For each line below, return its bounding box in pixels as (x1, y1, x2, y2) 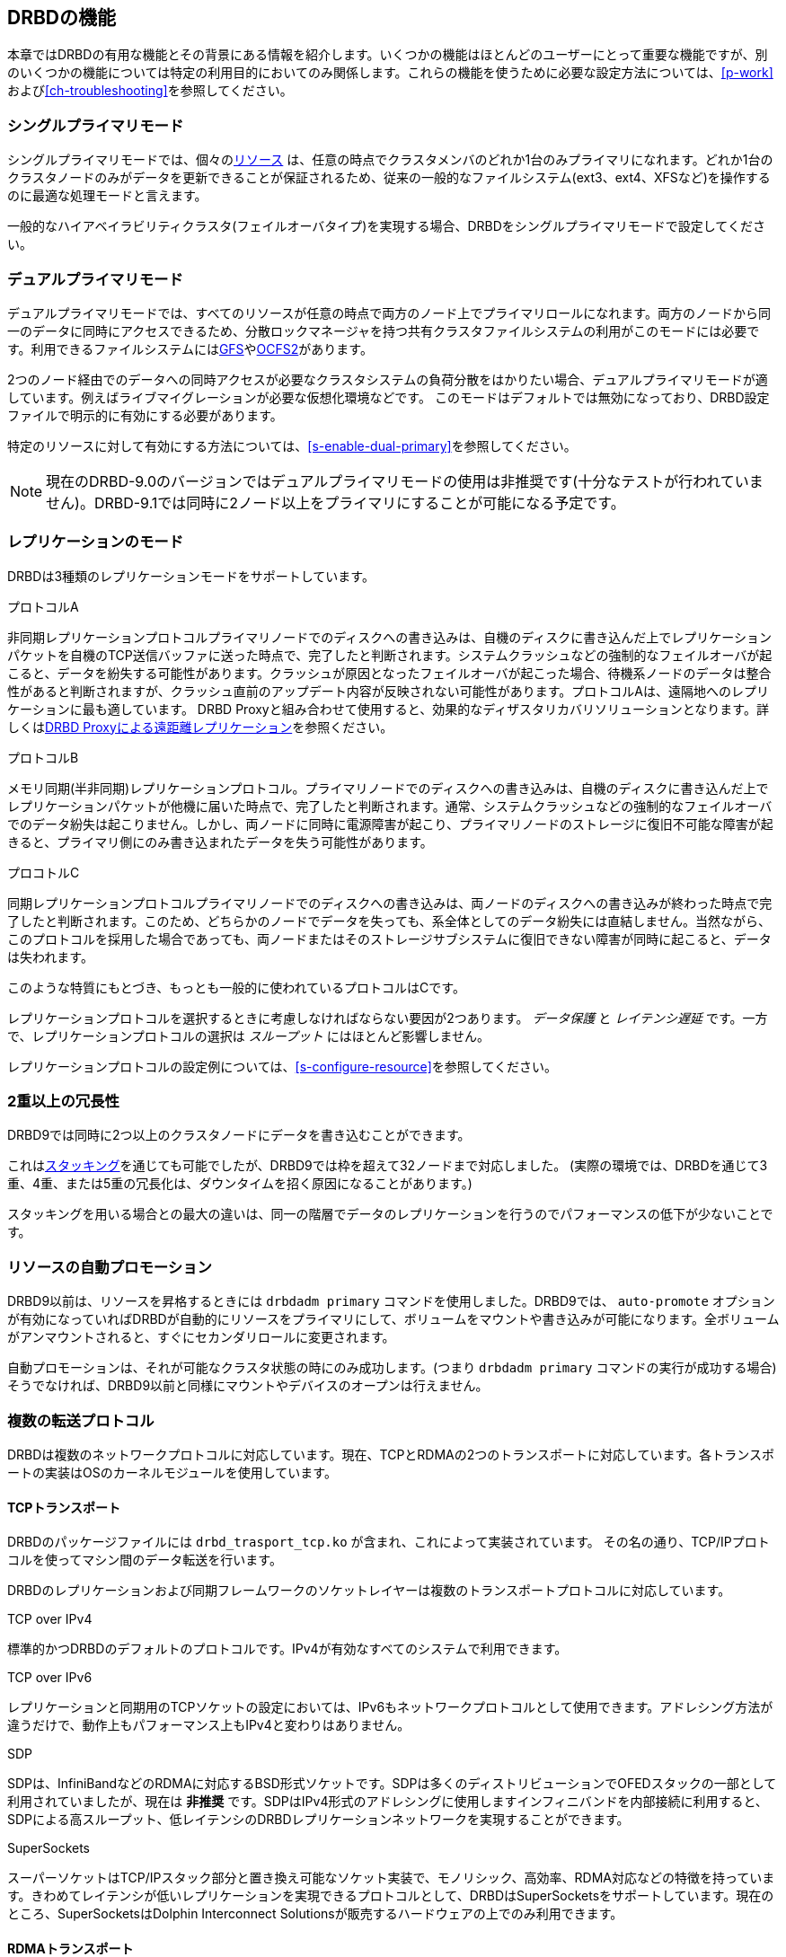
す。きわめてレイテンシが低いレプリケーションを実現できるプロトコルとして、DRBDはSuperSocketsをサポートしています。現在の (7, 1888, 774, 1904)
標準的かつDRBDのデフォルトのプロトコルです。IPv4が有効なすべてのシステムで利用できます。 (7, 1641, 568, 1657)
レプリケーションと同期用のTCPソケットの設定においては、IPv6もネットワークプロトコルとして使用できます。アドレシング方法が (7, 1699, 773, 1715)
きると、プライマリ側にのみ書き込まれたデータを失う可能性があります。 (7, 833, 433, 850)
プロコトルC (7, 864, 80, 880)
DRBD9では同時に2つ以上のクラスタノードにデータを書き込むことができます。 (7, 1127, 471, 1143)
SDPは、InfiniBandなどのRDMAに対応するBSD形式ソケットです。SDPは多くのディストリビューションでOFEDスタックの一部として (7, 1776, 777, 1792)
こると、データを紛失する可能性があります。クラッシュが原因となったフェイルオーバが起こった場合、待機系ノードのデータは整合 (7, 665, 772, 681)
